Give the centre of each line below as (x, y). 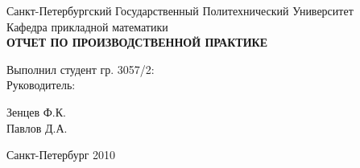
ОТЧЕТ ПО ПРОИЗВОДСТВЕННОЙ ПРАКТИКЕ (137, 42)
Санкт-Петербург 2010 (61, 155)
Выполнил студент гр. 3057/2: (81, 69)
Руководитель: (41, 85)
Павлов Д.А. (37, 127)
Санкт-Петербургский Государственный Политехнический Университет (180, 10)
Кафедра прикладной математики (87, 26)
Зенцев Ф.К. (36, 111)
